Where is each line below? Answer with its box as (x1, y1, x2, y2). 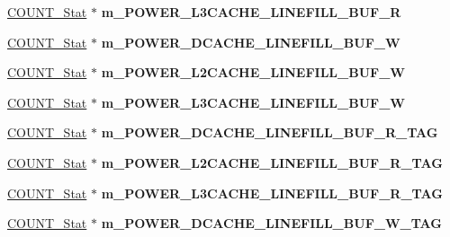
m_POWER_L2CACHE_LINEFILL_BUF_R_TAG (101, 153, 443, 171)
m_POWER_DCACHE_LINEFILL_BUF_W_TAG (101, 214, 442, 233)
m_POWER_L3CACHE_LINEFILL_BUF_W (101, 92, 405, 111)
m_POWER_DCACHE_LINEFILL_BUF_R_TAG (101, 123, 438, 142)
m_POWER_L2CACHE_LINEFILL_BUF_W (101, 63, 405, 82)
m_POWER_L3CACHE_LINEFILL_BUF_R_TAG (101, 183, 443, 202)
